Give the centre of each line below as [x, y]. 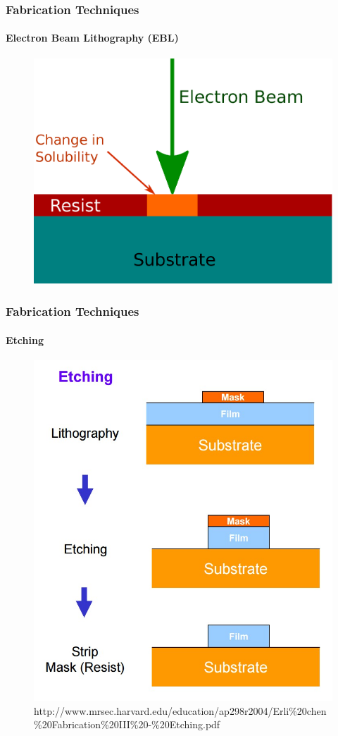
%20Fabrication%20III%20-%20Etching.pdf [127, 724]
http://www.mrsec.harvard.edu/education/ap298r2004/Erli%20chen [180, 710]
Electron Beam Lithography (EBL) [92, 38]
